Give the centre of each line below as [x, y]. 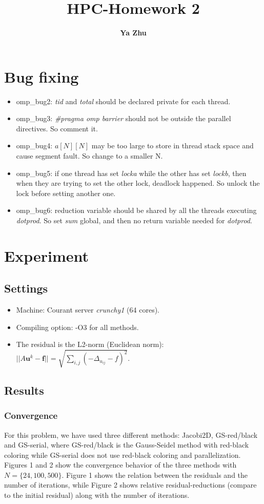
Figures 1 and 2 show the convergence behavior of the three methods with [120, 465]
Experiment [47, 255]
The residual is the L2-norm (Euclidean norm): [90, 344]
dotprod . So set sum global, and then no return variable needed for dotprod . [134, 220]
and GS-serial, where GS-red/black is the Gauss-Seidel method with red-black [127, 445]
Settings [26, 288]
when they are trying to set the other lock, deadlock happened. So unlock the [138, 183]
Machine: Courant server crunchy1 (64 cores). [88, 310]
